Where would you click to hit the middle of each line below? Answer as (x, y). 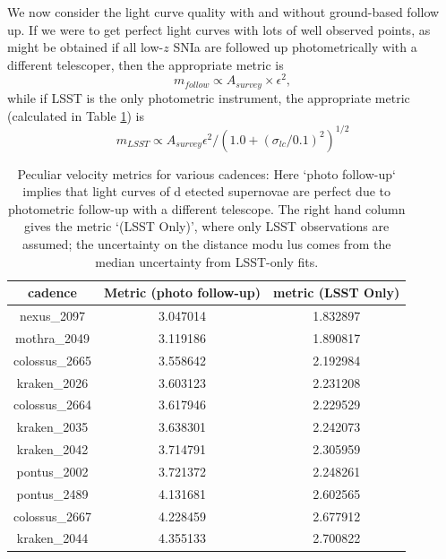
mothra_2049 (52, 337)
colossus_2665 (52, 360)
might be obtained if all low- (86, 47)
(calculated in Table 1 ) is (76, 115)
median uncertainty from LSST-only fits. (207, 261)
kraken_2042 (52, 449)
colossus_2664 (52, 404)
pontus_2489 (52, 493)
